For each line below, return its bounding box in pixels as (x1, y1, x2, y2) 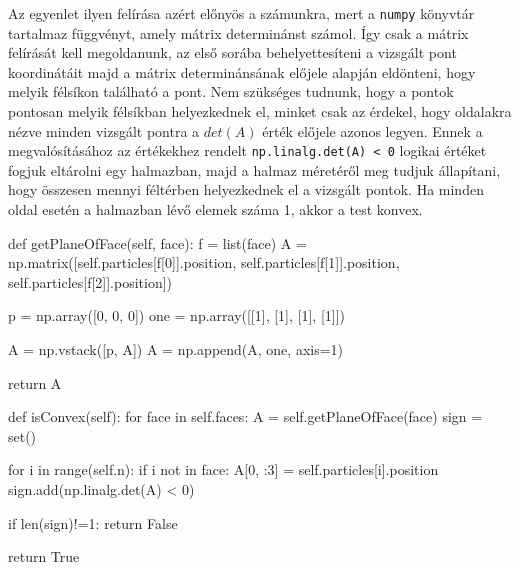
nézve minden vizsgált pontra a (8, 120, 200, 141)
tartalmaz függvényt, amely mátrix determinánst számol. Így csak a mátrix (8, 22, 469, 43)
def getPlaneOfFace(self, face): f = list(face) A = (8, 232, 307, 253)
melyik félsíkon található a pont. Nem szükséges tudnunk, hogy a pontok (8, 81, 454, 102)
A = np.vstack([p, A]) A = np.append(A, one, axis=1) (8, 339, 344, 360)
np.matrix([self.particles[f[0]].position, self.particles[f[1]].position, (8, 252, 400, 273)
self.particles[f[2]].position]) (8, 271, 173, 292)
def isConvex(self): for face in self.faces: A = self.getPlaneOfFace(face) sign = (8, 406, 483, 427)
